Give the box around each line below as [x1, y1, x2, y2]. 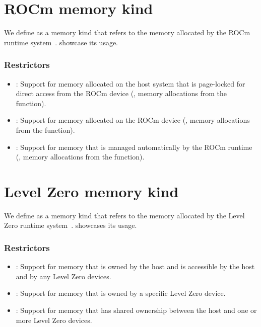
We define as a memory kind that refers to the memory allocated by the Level [4, 210, 245, 220]
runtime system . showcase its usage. [4, 37, 118, 47]
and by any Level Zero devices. [16, 271, 111, 281]
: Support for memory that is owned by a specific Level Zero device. [16, 288, 226, 298]
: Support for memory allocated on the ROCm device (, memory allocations [16, 115, 250, 125]
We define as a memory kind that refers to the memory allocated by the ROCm [4, 27, 250, 38]
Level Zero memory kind [4, 181, 179, 201]
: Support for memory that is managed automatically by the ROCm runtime [16, 141, 252, 152]
